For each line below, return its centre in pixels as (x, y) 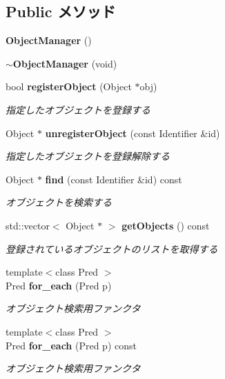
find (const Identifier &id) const (114, 179)
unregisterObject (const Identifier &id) (133, 133)
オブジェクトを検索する (59, 202)
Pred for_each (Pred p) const (71, 345)
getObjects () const (166, 225)
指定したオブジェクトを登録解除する (88, 156)
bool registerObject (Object (69, 86)
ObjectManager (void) (65, 63)
